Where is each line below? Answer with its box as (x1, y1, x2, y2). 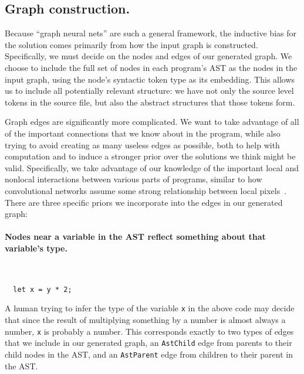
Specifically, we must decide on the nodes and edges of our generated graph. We (5, 50, 292, 62)
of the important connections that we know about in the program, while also (5, 127, 281, 139)
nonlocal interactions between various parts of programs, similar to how (5, 173, 262, 185)
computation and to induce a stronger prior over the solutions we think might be (5, 150, 296, 162)
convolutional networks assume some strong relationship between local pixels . (5, 184, 287, 196)
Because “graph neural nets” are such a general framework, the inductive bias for (5, 27, 296, 39)
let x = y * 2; (13, 285, 72, 294)
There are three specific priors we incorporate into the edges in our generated (5, 196, 283, 208)
